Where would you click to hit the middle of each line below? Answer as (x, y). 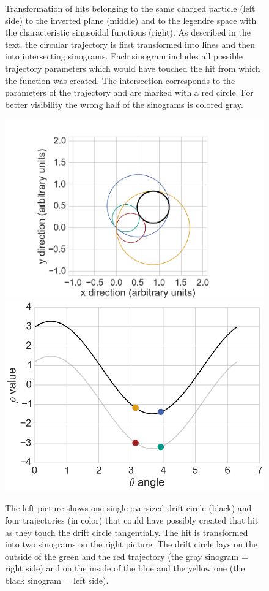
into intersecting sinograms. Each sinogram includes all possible (124, 56)
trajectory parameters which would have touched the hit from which (133, 68)
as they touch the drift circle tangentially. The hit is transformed (127, 532)
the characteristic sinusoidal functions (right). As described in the (128, 32)
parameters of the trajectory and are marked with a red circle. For (129, 92)
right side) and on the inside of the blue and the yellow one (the (125, 568)
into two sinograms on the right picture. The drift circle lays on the (131, 544)
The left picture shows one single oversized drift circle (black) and (128, 508)
